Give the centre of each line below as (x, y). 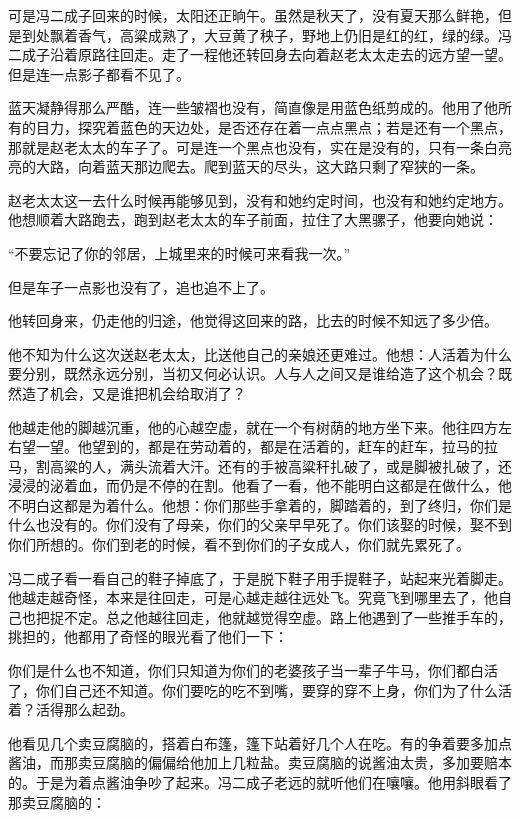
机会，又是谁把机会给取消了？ (147, 392)
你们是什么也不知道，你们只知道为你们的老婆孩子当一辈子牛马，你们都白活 (253, 670)
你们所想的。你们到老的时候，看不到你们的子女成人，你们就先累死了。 (239, 544)
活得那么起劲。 (84, 709)
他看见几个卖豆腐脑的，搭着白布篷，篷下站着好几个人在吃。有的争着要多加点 (260, 742)
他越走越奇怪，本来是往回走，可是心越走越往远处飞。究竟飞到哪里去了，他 (253, 597)
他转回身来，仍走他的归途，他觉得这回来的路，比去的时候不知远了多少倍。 (253, 320)
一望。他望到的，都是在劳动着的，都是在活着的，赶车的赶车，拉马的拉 (266, 446)
